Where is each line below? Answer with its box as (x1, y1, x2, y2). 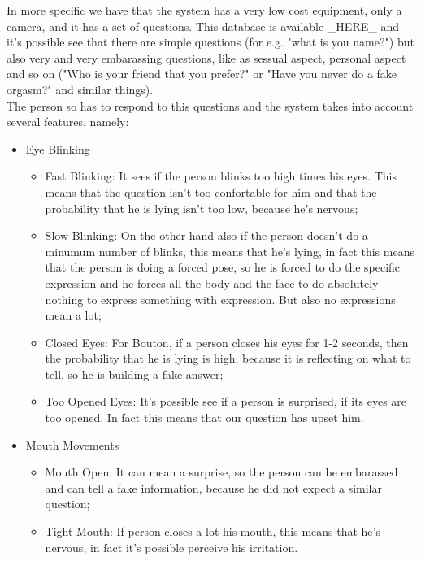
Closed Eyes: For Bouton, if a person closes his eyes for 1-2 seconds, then (45, 333, 409, 350)
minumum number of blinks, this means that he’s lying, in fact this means (45, 242, 414, 259)
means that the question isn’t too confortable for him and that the (45, 183, 377, 200)
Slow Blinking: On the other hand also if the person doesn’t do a (45, 227, 368, 244)
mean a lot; (45, 307, 102, 324)
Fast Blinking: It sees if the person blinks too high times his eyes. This (45, 167, 397, 185)
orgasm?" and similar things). (7, 80, 154, 98)
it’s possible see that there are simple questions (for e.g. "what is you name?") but (7, 33, 414, 50)
